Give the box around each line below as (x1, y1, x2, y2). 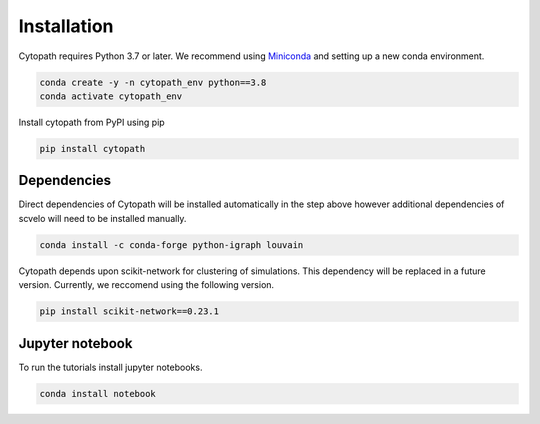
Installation (18, 15, 114, 37)
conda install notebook (39, 388, 157, 399)
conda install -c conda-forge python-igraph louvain (39, 239, 304, 250)
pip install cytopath (39, 143, 146, 154)
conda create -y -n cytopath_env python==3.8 (39, 76, 267, 88)
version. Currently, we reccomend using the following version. (18, 279, 275, 291)
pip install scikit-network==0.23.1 (39, 306, 220, 317)
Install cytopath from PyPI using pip (18, 116, 165, 128)
